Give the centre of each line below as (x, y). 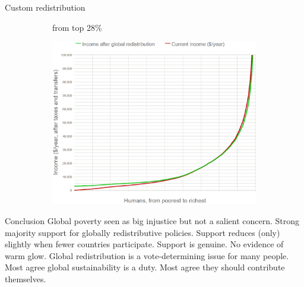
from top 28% (77, 27)
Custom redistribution (45, 7)
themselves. (26, 278)
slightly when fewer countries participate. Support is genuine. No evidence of (144, 244)
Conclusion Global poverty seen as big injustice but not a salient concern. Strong (152, 220)
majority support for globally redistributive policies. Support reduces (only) (142, 232)
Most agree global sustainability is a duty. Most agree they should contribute (145, 267)
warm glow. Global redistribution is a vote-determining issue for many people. (147, 255)
